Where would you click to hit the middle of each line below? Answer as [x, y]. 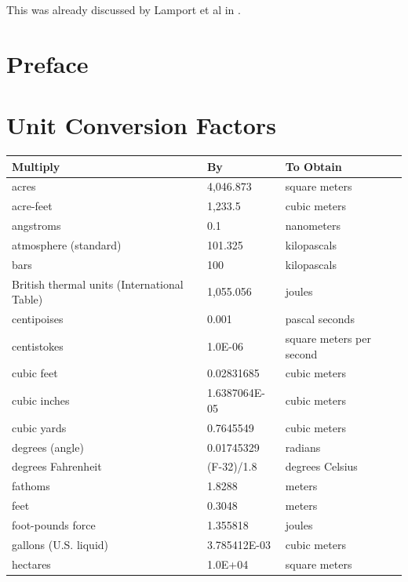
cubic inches [41, 400]
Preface [47, 63]
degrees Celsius [321, 466]
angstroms [36, 226]
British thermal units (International [98, 284]
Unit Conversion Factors [141, 125]
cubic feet [35, 373]
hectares [31, 564]
